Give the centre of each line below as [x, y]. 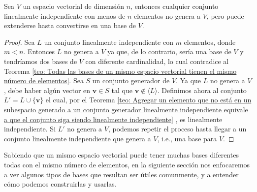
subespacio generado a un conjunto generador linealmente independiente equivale [126, 109]
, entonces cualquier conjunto [175, 6]
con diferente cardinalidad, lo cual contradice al [157, 61]
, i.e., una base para [187, 138]
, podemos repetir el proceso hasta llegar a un [177, 129]
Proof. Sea [19, 42]
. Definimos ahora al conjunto [202, 90]
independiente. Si [30, 129]
